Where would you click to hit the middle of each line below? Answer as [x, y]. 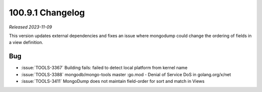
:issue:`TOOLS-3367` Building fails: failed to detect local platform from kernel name [104, 68]
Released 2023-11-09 [31, 27]
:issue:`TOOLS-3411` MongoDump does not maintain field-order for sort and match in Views [113, 81]
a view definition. [26, 42]
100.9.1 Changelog [47, 13]
